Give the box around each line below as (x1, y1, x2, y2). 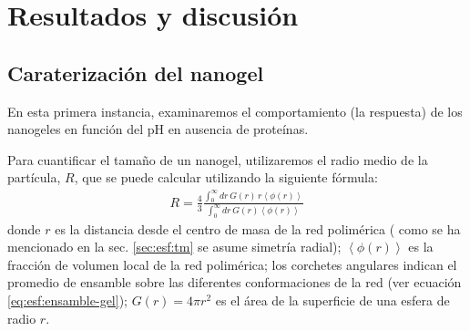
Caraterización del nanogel (7, 58, 264, 87)
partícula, (7, 168, 61, 187)
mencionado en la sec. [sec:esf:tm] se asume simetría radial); (7, 237, 342, 256)
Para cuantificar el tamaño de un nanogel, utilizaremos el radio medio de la (7, 150, 428, 169)
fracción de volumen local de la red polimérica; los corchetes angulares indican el (7, 254, 457, 274)
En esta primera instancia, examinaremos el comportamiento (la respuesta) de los (7, 101, 463, 120)
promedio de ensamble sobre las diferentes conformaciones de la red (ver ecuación (7, 273, 462, 292)
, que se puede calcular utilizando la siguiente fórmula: (74, 168, 378, 187)
